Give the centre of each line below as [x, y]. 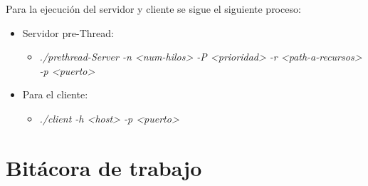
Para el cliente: [55, 94]
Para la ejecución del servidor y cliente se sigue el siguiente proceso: [153, 9]
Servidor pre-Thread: [68, 32]
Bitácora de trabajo [104, 167]
